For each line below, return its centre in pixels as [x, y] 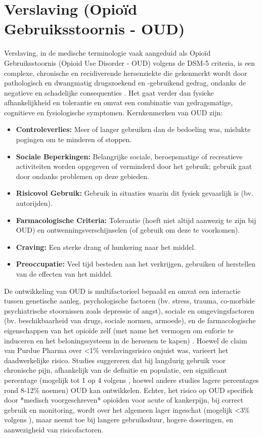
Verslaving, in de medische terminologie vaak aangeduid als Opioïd [107, 53]
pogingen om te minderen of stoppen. [74, 139]
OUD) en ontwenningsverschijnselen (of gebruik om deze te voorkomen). [128, 230]
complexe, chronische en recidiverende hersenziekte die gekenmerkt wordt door [126, 73]
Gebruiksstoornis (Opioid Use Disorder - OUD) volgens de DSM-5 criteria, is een [130, 62]
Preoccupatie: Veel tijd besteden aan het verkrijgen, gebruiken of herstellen [136, 264]
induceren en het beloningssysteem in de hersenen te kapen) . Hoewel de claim [126, 340]
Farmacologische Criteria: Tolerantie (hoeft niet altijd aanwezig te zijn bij [136, 220]
